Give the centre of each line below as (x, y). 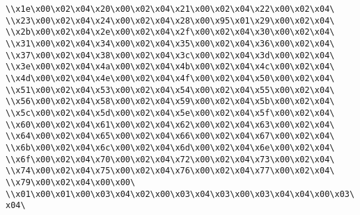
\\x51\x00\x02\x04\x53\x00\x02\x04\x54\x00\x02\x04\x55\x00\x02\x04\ (170, 90)
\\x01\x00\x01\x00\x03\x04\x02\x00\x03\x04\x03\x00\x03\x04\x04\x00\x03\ (180, 194)
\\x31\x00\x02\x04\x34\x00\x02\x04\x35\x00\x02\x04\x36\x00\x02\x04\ (170, 43)
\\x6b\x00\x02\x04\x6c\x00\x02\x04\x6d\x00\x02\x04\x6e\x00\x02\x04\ (170, 147)
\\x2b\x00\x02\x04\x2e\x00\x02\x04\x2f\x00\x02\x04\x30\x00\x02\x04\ (170, 32)
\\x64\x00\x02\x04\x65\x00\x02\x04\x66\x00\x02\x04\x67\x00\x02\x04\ (170, 136)
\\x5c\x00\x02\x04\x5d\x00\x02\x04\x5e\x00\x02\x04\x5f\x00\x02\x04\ (170, 113)
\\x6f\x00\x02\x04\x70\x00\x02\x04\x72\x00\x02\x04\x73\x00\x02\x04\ (170, 159)
